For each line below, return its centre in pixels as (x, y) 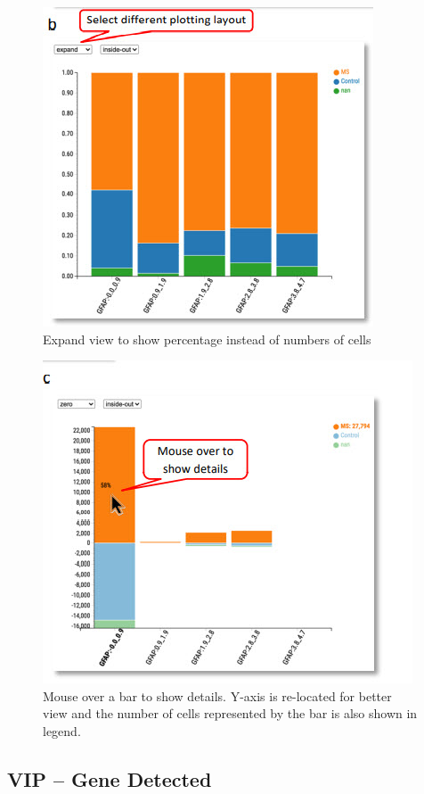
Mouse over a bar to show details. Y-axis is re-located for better (217, 695)
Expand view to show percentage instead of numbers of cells (207, 339)
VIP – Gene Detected (110, 778)
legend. (62, 730)
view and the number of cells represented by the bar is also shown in (230, 713)
